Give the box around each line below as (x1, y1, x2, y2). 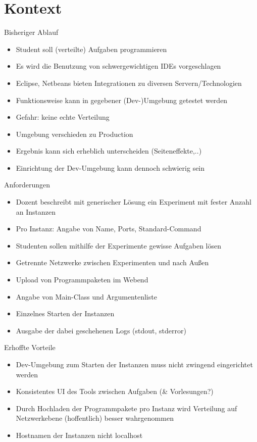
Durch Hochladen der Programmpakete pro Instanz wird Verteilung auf (16, 403, 237, 413)
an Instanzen (16, 206, 56, 217)
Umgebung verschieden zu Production (16, 128, 133, 139)
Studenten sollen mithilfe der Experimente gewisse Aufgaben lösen (16, 240, 221, 251)
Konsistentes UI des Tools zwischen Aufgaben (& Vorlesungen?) (16, 386, 214, 397)
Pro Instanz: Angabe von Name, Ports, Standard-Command (16, 223, 201, 234)
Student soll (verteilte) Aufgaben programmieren (16, 43, 167, 54)
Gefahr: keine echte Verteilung (16, 112, 110, 122)
